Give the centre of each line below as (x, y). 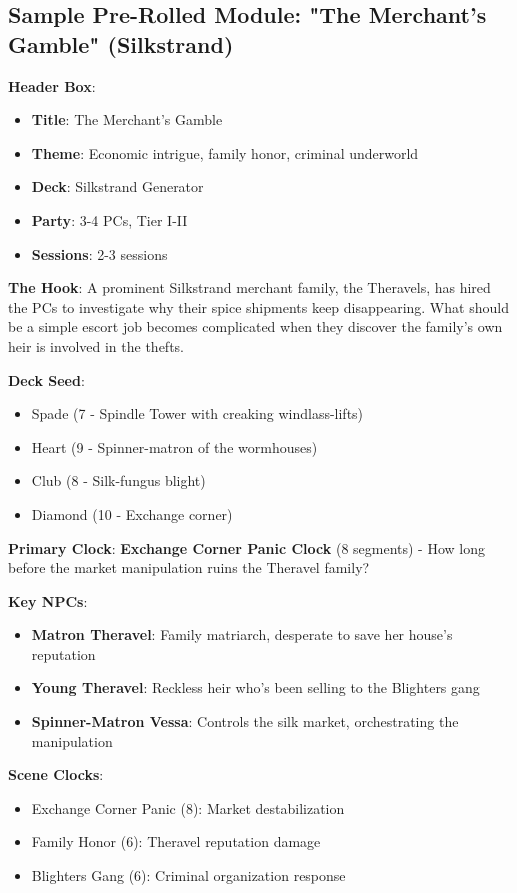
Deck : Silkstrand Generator (117, 186)
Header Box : (52, 85)
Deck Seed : (46, 379)
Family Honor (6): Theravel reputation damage (176, 841)
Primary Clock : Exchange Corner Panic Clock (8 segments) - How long (247, 547)
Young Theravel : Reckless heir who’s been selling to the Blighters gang (255, 687)
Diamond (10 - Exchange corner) (132, 513)
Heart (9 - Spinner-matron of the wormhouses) (174, 446)
